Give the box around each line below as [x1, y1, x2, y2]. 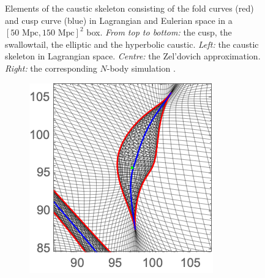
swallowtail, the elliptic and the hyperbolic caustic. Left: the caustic [5, 37, 259, 50]
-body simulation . [106, 61, 176, 74]
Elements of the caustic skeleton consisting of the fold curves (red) [5, 2, 254, 14]
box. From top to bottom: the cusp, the [86, 26, 232, 39]
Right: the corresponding [5, 61, 97, 74]
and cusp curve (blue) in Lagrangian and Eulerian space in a [5, 13, 233, 26]
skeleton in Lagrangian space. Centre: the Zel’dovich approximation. [5, 50, 261, 62]
